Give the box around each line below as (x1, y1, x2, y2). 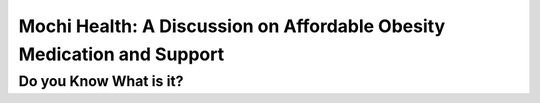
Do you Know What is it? (18, 72, 184, 90)
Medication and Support (18, 43, 225, 65)
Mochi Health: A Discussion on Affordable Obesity (18, 15, 446, 37)
